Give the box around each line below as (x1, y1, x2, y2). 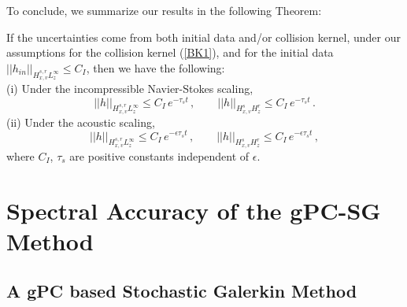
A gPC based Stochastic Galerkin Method (6, 279, 357, 303)
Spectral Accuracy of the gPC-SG (6, 194, 381, 226)
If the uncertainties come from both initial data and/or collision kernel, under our (6, 28, 401, 45)
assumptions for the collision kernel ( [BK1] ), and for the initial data (6, 44, 334, 61)
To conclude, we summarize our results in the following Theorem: (6, 2, 322, 18)
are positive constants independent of (69, 147, 250, 164)
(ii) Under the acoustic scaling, (6, 113, 155, 130)
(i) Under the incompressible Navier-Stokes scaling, (6, 80, 253, 96)
